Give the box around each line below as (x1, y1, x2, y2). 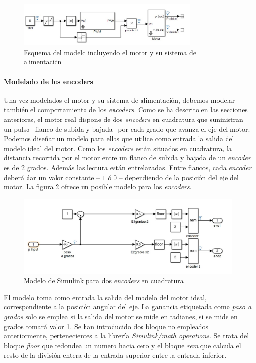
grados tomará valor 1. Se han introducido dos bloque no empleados (4, 321, 209, 331)
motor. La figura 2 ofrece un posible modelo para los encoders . (4, 181, 192, 192)
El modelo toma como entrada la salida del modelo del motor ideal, (4, 292, 207, 302)
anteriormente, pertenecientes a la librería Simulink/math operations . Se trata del (4, 331, 249, 341)
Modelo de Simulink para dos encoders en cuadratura (24, 275, 184, 286)
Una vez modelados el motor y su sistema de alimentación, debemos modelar (4, 94, 235, 105)
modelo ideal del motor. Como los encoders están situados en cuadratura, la (4, 143, 232, 153)
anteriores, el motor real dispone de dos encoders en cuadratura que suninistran (4, 114, 243, 124)
